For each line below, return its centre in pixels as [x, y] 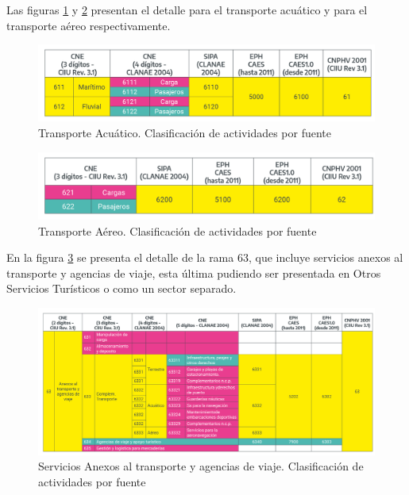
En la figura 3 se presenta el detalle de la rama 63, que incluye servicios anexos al [205, 257]
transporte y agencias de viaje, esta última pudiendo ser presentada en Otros [194, 272]
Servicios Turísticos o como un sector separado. [122, 288]
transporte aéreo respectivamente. [89, 25]
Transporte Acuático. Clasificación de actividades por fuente [185, 133]
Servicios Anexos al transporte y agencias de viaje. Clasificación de [201, 466]
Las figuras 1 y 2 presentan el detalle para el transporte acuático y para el [187, 10]
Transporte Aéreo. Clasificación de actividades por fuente [177, 230]
